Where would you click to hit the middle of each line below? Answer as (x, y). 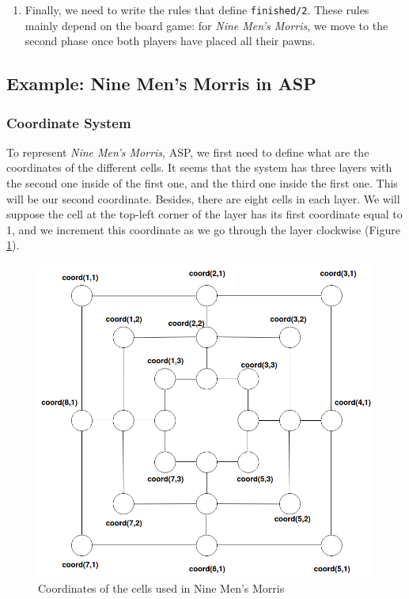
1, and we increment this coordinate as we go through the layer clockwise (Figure (203, 229)
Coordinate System (69, 122)
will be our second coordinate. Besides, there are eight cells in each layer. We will (203, 198)
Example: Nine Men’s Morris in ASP (161, 83)
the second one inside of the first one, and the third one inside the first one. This (202, 183)
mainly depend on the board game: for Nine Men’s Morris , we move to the (206, 25)
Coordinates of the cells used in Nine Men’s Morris (161, 588)
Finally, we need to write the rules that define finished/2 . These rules (197, 9)
